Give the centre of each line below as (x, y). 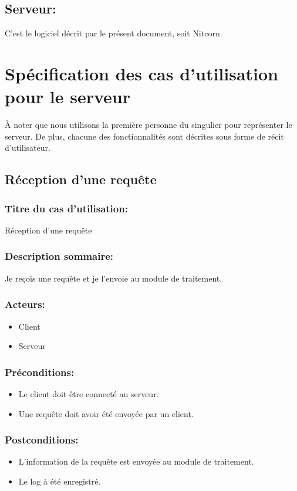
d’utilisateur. (28, 148)
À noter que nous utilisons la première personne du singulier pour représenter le (148, 125)
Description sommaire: (59, 256)
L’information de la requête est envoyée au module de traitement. (136, 461)
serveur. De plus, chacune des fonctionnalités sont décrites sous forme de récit (144, 136)
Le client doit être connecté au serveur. (89, 393)
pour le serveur (67, 96)
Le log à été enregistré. (60, 481)
